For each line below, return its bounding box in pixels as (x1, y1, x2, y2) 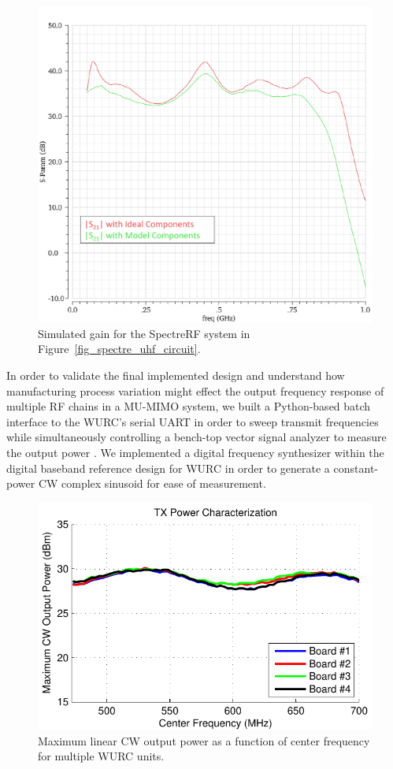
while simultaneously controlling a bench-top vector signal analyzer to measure (6, 429, 387, 445)
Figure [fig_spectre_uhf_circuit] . (38, 340, 201, 357)
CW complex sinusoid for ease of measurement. (38, 475, 266, 492)
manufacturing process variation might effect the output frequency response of (6, 382, 384, 399)
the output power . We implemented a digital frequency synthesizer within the (6, 444, 384, 460)
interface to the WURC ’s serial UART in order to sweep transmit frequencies (6, 413, 379, 429)
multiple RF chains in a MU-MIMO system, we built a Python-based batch (6, 398, 371, 414)
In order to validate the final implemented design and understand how (6, 367, 345, 383)
